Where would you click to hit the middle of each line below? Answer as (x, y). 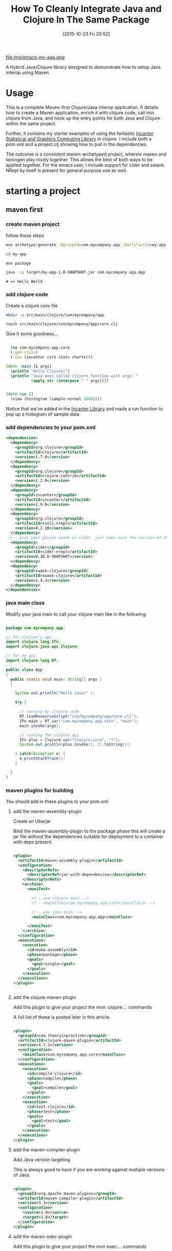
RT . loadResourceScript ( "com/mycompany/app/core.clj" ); (79, 717)
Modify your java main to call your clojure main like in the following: (76, 614)
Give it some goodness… (32, 334)
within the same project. (31, 124)
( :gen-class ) (24, 353)
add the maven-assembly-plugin (47, 811)
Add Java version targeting (42, 1160)
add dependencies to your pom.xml (51, 428)
